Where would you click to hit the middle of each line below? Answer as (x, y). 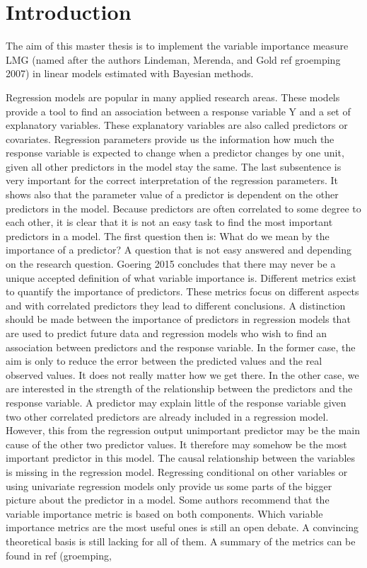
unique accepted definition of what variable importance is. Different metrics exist (181, 277)
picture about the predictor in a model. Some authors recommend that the (168, 500)
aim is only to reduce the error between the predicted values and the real (164, 361)
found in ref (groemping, (59, 555)
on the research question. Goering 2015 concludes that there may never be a (171, 264)
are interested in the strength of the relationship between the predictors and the (179, 388)
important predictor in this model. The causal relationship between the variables (181, 458)
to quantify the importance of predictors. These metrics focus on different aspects (182, 291)
